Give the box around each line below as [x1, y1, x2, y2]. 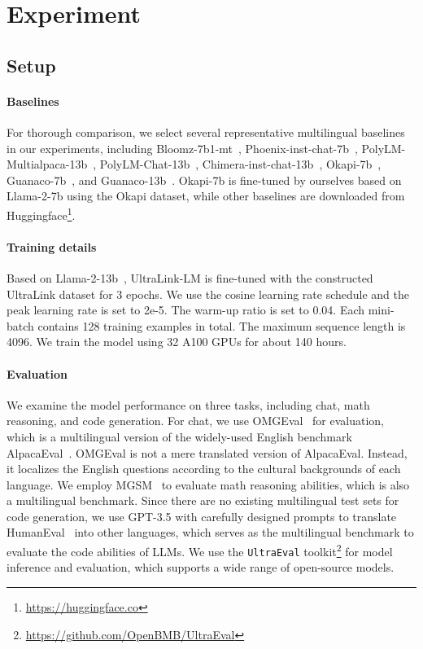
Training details [7, 238, 97, 255]
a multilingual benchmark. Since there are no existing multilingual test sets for [7, 492, 399, 509]
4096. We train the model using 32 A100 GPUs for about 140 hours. [7, 333, 347, 350]
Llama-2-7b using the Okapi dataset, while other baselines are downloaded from [7, 187, 405, 204]
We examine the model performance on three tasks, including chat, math [7, 396, 370, 413]
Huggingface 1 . [7, 204, 76, 223]
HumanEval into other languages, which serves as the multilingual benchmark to [7, 524, 414, 541]
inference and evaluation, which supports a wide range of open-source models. [7, 559, 395, 576]
